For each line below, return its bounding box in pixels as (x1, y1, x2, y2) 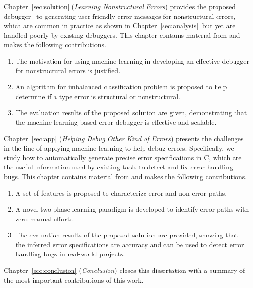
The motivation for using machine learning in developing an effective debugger (15, 55, 249, 66)
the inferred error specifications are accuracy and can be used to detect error (15, 239, 244, 249)
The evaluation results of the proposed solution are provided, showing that (15, 230, 238, 240)
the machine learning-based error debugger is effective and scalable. (15, 117, 217, 127)
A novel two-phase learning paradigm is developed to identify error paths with (15, 204, 249, 214)
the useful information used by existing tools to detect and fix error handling (4, 162, 233, 172)
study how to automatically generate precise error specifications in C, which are (4, 152, 242, 162)
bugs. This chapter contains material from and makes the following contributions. (4, 171, 247, 181)
